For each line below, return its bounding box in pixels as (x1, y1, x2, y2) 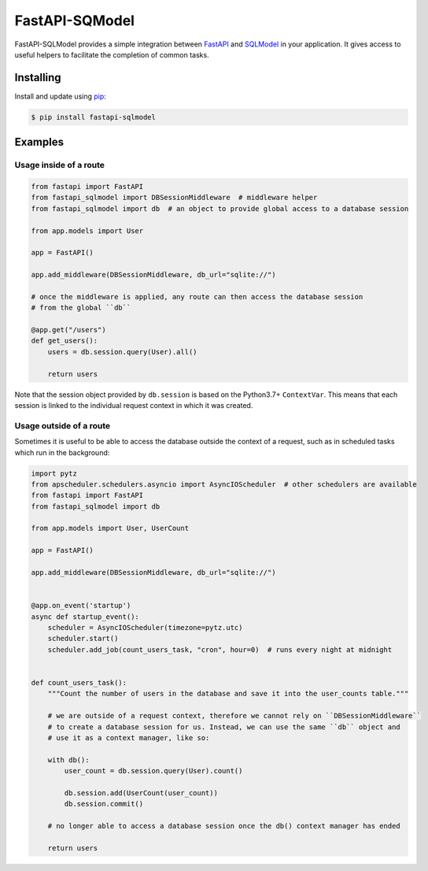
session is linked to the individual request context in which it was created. (14, 401, 253, 410)
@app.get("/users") (31, 325, 106, 335)
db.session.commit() (64, 799, 144, 809)
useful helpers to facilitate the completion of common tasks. (14, 50, 209, 59)
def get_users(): (31, 336, 98, 346)
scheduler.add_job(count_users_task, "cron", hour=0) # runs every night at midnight (47, 645, 393, 654)
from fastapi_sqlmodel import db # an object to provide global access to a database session (31, 204, 409, 213)
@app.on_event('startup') (31, 601, 131, 610)
